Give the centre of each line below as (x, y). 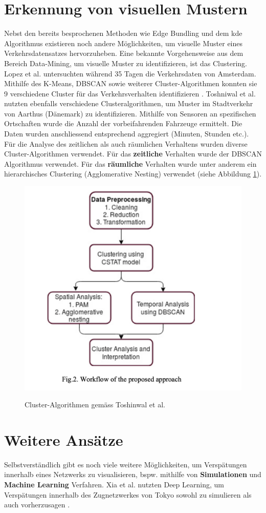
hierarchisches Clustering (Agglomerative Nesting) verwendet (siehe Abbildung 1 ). (133, 174)
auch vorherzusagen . (37, 505)
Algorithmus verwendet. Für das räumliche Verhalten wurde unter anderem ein (130, 163)
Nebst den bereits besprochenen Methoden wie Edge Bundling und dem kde (123, 33)
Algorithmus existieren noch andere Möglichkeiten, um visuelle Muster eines (124, 43)
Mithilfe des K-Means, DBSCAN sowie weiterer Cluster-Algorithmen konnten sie (131, 83)
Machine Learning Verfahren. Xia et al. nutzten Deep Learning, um (114, 485)
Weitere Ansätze (64, 439)
